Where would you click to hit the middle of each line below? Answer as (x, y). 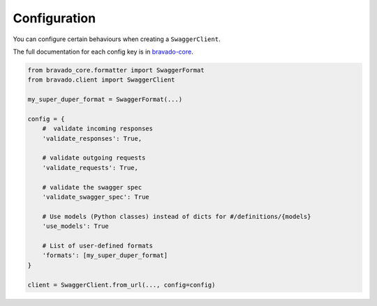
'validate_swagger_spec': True (96, 197)
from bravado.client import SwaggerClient (101, 80)
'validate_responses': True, (92, 138)
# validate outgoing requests (94, 158)
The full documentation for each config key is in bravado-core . (103, 52)
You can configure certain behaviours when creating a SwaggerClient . (117, 39)
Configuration (54, 18)
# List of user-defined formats (98, 245)
